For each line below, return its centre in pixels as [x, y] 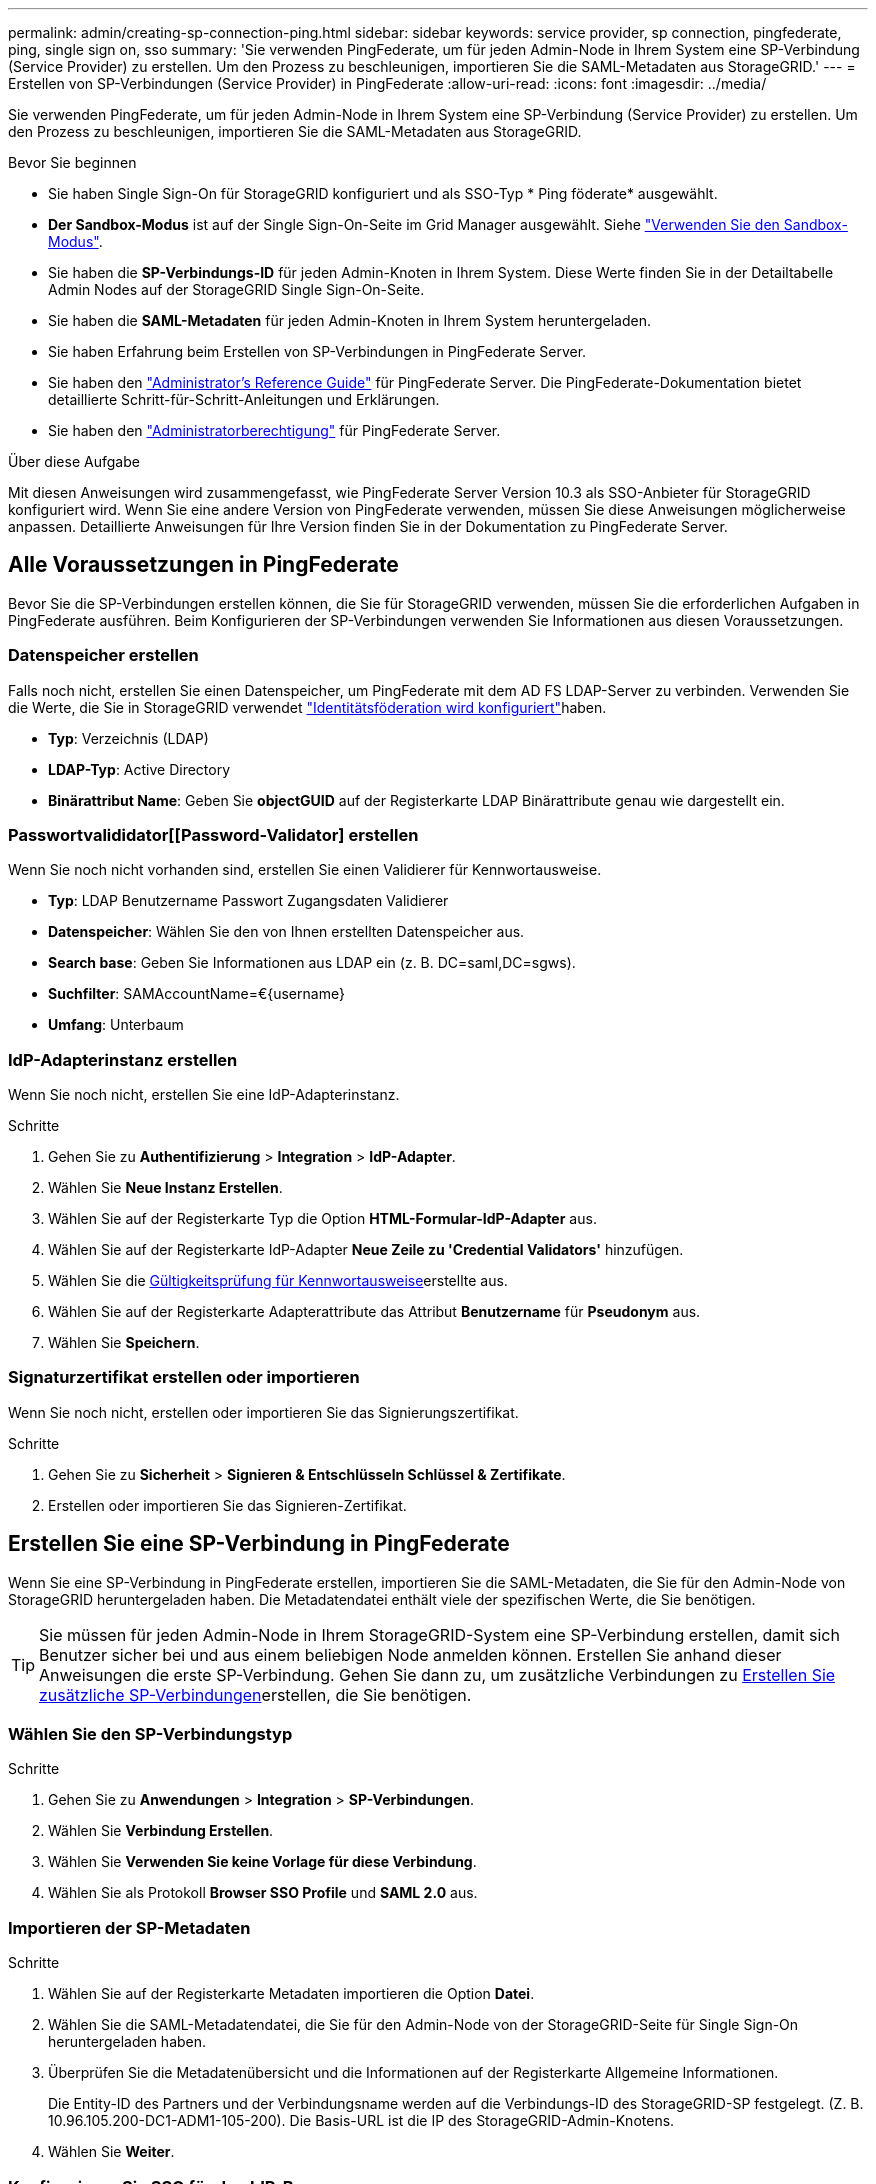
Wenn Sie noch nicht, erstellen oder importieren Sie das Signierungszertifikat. [263, 1412]
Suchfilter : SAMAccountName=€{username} [196, 994]
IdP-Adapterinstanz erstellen [123, 1059]
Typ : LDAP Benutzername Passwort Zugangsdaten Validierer [248, 901]
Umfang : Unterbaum [116, 1025]
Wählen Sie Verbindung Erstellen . [161, 1831]
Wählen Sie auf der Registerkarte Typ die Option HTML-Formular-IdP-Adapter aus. [322, 1219]
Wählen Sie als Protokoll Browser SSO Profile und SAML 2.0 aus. [263, 1893]
